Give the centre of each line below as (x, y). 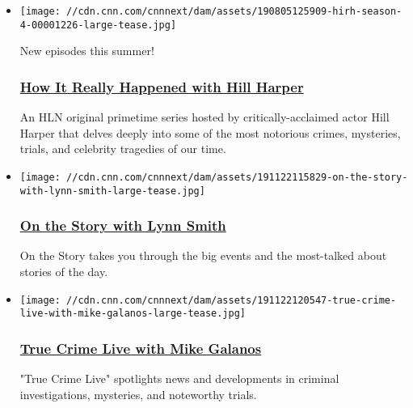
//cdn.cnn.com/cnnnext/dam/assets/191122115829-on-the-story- (237, 177)
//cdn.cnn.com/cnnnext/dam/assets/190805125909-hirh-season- (234, 11)
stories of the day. (64, 272)
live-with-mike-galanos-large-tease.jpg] (133, 314)
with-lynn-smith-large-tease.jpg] (112, 191)
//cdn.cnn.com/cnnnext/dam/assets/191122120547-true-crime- (232, 300)
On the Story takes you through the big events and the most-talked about (203, 255)
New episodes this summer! (87, 51)
